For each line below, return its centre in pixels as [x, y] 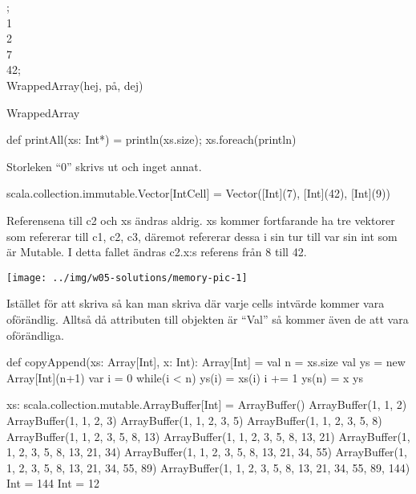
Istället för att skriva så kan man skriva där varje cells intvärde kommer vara [196, 303]
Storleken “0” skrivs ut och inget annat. [104, 166]
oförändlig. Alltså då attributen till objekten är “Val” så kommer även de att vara [208, 318]
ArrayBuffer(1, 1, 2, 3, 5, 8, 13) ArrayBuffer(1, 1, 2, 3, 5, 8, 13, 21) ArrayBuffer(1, [208, 436]
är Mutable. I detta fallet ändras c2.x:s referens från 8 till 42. [157, 252]
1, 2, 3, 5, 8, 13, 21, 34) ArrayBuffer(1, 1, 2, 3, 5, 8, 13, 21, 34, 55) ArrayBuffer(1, [207, 452]
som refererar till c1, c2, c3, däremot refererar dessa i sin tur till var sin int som [202, 236]
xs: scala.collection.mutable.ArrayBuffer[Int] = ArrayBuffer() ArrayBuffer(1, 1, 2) [207, 404]
